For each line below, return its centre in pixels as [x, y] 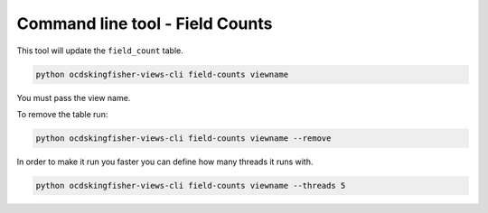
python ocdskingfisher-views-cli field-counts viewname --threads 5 [191, 185]
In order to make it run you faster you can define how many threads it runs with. [165, 162]
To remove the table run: [62, 114]
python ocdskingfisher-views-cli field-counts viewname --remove [183, 138]
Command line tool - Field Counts [145, 23]
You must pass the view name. [74, 97]
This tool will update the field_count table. [100, 51]
